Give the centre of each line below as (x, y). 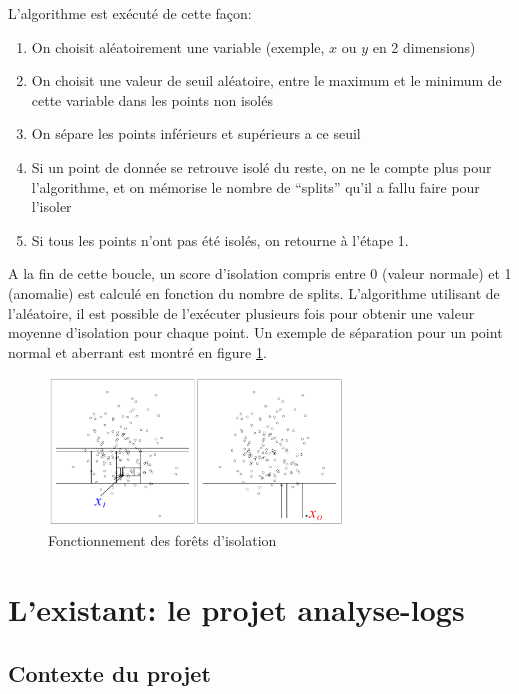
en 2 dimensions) (424, 46)
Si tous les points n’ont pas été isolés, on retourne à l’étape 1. (220, 239)
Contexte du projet (109, 672)
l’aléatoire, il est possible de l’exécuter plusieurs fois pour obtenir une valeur (241, 312)
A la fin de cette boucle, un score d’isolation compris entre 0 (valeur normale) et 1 (260, 273)
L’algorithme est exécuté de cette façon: (130, 13)
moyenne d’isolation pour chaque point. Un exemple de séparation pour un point (255, 332)
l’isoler (51, 206)
